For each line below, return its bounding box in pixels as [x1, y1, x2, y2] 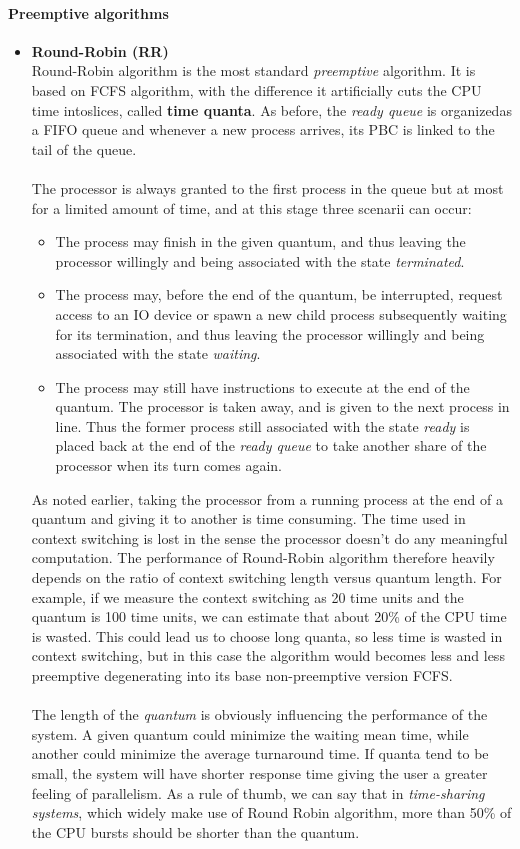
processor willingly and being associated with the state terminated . [55, 250, 465, 271]
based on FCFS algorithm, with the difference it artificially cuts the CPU [31, 79, 482, 100]
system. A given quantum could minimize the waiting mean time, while [31, 723, 469, 744]
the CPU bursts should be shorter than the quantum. [31, 821, 360, 842]
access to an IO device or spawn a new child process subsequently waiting [55, 303, 507, 324]
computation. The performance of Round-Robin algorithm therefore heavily [31, 547, 495, 568]
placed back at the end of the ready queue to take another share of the [55, 435, 487, 456]
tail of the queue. [31, 138, 137, 159]
